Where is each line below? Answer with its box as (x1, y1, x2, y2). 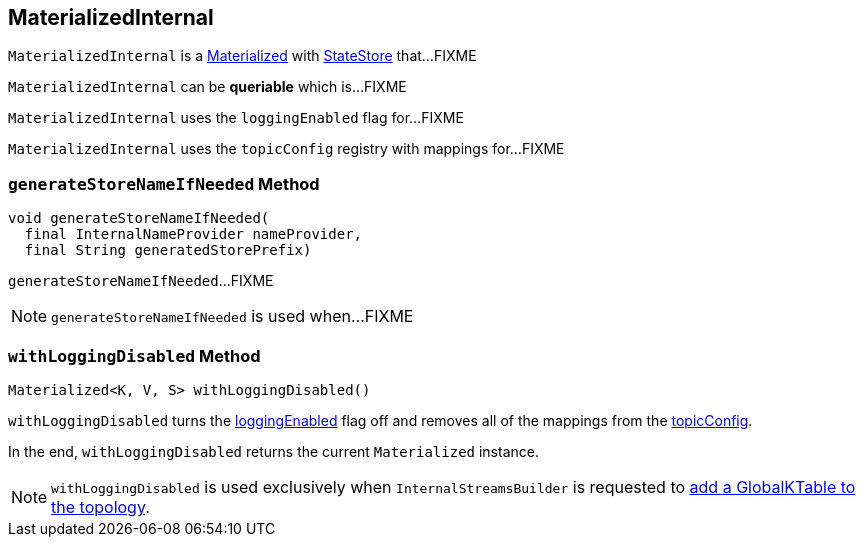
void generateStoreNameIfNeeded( (8, 210, 270, 227)
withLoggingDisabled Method (8, 345, 261, 366)
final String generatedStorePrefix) (24, 242, 312, 259)
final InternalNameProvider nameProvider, (24, 226, 363, 243)
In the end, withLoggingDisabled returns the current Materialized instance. (8, 442, 539, 460)
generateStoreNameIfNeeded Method (8, 173, 320, 194)
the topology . (51, 496, 150, 517)
